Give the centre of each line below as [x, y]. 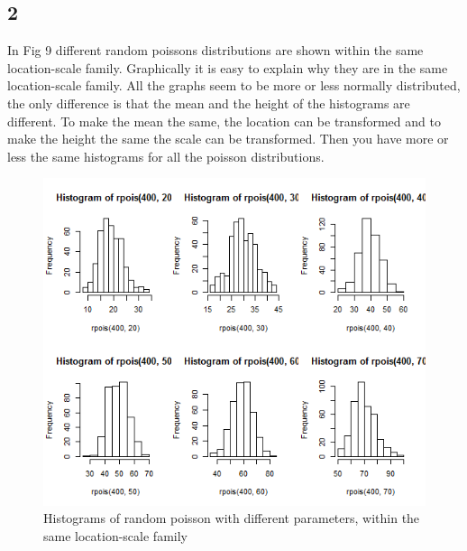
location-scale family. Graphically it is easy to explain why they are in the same [228, 67]
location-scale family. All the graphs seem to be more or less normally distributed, [234, 85]
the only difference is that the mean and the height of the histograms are [209, 103]
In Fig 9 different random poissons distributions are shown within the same [215, 50]
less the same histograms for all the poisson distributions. [166, 156]
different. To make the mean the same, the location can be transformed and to [224, 121]
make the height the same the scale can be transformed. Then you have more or [228, 139]
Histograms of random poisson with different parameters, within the [232, 518]
